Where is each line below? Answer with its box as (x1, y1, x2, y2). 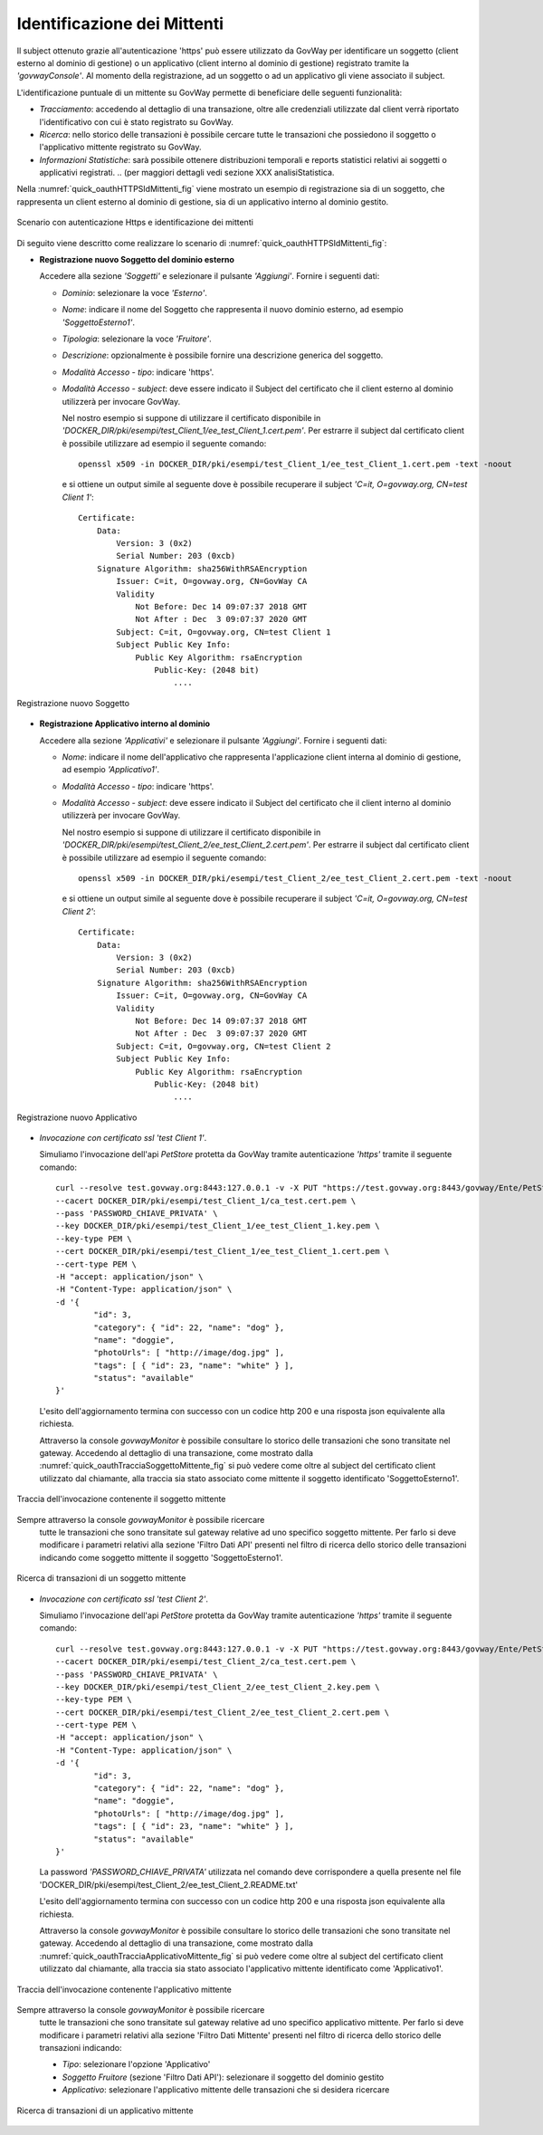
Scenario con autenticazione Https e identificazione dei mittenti (16, 217, 253, 228)
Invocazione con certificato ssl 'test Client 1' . (39, 1133, 207, 1144)
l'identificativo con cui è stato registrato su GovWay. (39, 116, 234, 127)
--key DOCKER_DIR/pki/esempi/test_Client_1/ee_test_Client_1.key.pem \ (55, 1221, 380, 1231)
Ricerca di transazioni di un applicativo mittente (16, 2105, 194, 2116)
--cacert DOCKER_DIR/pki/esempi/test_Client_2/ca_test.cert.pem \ (55, 1657, 357, 1667)
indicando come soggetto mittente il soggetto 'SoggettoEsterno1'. (39, 1552, 284, 1563)
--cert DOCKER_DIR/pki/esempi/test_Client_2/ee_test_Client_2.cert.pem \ (55, 1707, 390, 1718)
